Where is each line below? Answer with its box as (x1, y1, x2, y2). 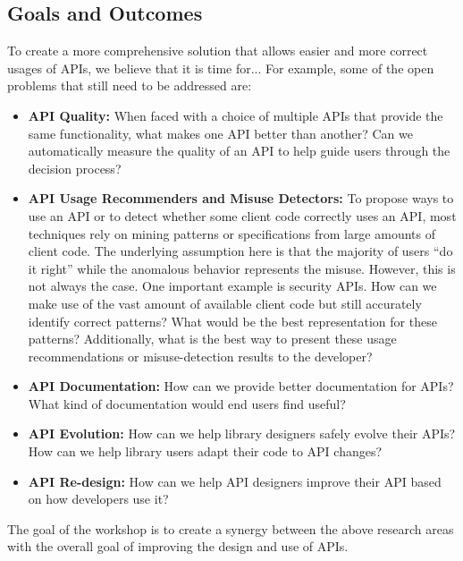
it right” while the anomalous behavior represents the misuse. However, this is (28, 259, 456, 277)
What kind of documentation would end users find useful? (28, 394, 346, 412)
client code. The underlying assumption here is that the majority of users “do (28, 242, 453, 260)
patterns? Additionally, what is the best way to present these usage (28, 329, 397, 348)
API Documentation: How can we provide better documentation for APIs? (28, 377, 454, 395)
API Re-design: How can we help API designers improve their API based (28, 472, 442, 490)
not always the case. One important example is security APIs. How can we (28, 276, 437, 295)
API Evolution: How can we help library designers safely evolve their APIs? (28, 424, 456, 443)
